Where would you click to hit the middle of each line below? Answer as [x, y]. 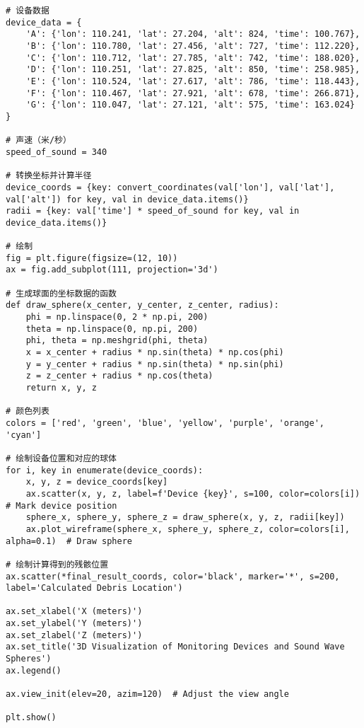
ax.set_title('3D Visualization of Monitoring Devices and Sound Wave [175, 647]
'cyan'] [24, 435]
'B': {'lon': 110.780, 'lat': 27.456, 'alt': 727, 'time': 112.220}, [193, 46]
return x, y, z [61, 388]
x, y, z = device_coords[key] [97, 482]
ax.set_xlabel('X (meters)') [74, 612]
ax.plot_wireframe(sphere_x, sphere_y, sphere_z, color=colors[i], [188, 529]
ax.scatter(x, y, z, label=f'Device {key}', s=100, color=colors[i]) [193, 493]
